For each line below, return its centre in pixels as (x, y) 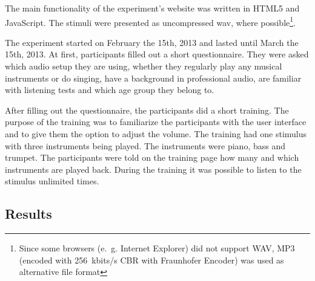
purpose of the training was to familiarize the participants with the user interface (156, 122)
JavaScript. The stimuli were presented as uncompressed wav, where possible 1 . (151, 21)
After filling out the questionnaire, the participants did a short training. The (147, 110)
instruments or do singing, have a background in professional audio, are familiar (153, 78)
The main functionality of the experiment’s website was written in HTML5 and (152, 8)
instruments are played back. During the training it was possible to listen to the (153, 169)
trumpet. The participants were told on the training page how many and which (152, 157)
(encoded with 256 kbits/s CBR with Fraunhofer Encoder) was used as (151, 260)
